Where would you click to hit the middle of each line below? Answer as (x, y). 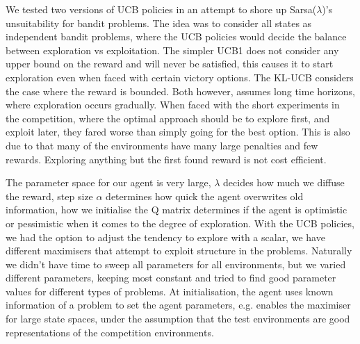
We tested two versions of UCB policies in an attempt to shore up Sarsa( (161, 9)
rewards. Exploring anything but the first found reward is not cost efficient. (166, 159)
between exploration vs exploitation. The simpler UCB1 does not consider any (172, 50)
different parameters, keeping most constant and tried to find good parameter (171, 278)
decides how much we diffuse (284, 182)
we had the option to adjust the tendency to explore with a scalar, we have (165, 237)
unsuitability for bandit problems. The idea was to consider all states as (159, 23)
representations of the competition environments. (110, 332)
